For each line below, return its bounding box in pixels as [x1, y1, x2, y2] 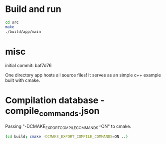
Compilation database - [5, 94, 105, 106]
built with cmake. [5, 77, 40, 83]
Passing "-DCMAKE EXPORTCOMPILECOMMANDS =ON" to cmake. [5, 123, 131, 130]
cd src [5, 20, 19, 25]
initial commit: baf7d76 [5, 62, 52, 68]
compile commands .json [5, 105, 100, 118]
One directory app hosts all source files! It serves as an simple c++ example [5, 72, 161, 78]
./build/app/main [5, 29, 41, 34]
